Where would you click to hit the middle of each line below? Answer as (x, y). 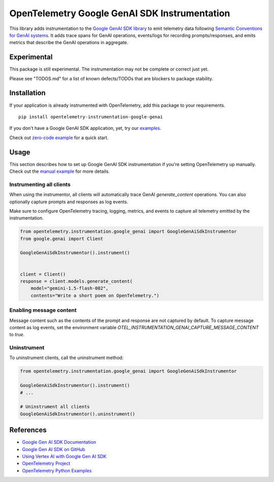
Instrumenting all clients (40, 184)
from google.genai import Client (62, 238)
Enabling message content (43, 310)
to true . (17, 335)
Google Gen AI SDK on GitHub (54, 449)
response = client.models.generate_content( (76, 281)
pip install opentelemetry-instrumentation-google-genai (91, 117)
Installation (27, 93)
